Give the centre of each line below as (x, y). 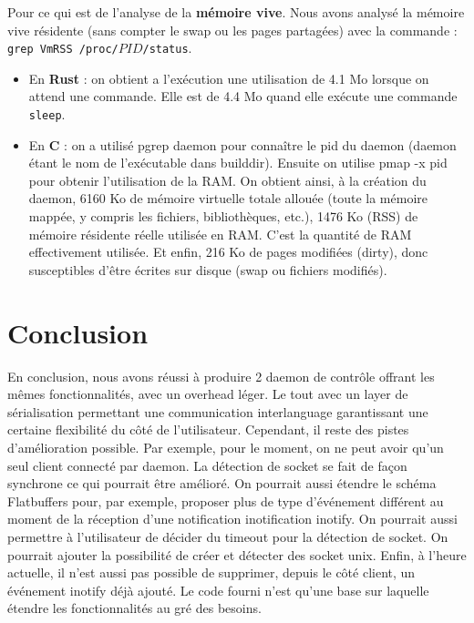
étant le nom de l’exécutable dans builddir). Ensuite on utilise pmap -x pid (238, 163)
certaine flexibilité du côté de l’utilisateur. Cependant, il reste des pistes (208, 429)
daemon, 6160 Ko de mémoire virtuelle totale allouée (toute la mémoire (228, 198)
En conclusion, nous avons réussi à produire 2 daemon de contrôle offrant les (221, 376)
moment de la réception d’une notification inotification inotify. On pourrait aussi (232, 519)
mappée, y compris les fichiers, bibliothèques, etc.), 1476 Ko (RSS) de (223, 216)
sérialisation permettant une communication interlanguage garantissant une (218, 411)
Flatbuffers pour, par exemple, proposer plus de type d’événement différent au (226, 500)
